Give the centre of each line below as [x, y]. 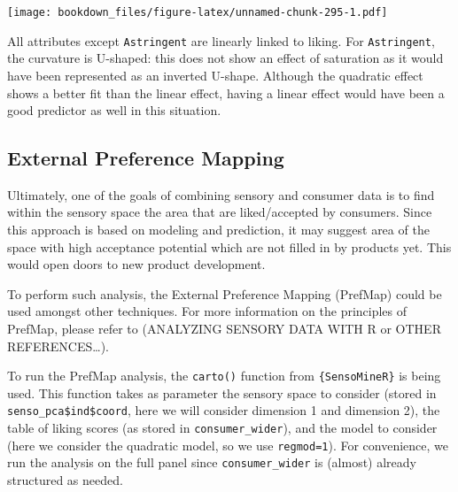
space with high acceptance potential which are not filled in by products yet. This [229, 246]
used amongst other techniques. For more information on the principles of [207, 311]
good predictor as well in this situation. [114, 110]
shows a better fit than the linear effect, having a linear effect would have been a [226, 92]
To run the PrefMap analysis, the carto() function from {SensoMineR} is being [224, 376]
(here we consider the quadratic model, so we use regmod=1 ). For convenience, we [228, 445]
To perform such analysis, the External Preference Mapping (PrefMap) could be [225, 293]
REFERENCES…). [58, 346]
